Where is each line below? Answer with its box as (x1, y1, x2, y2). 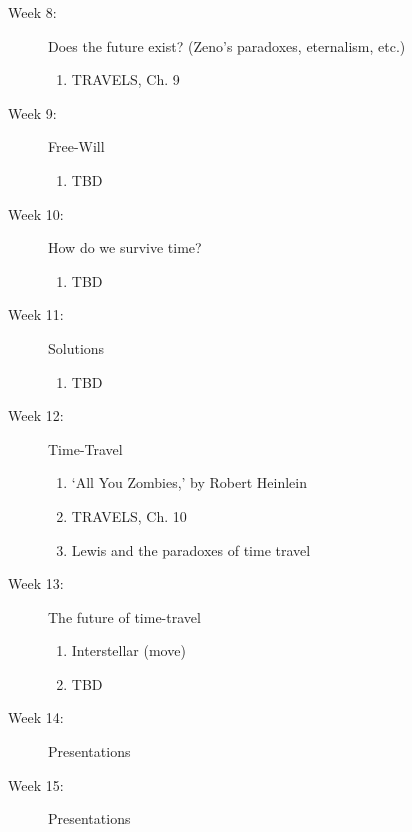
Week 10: (8, 203, 64, 224)
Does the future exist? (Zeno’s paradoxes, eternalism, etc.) (48, 35, 406, 56)
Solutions (48, 337, 105, 358)
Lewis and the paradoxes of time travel (71, 539, 311, 560)
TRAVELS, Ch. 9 (71, 69, 180, 90)
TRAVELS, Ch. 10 (71, 505, 187, 526)
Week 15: (8, 774, 64, 795)
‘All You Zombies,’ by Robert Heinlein (71, 472, 308, 493)
